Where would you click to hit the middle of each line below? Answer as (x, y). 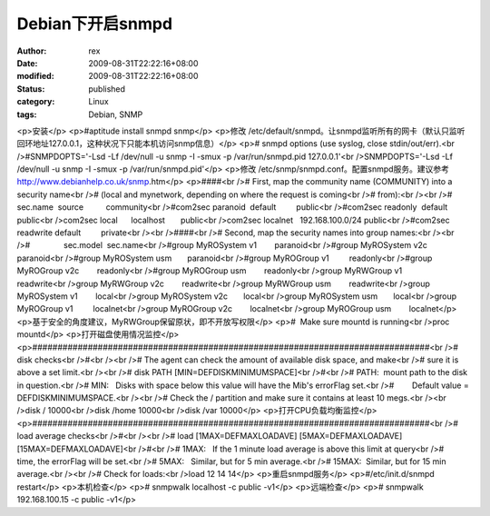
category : (36, 102)
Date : (27, 63)
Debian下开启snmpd (94, 24)
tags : (27, 114)
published (107, 89)
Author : (32, 51)
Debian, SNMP (116, 114)
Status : (31, 89)
